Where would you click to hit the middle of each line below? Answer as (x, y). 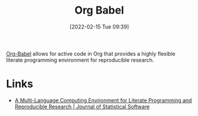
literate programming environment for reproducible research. (80, 60)
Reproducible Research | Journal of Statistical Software (82, 107)
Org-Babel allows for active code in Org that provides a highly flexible (91, 53)
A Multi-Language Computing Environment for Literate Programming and (103, 100)
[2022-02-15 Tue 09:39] (99, 27)
